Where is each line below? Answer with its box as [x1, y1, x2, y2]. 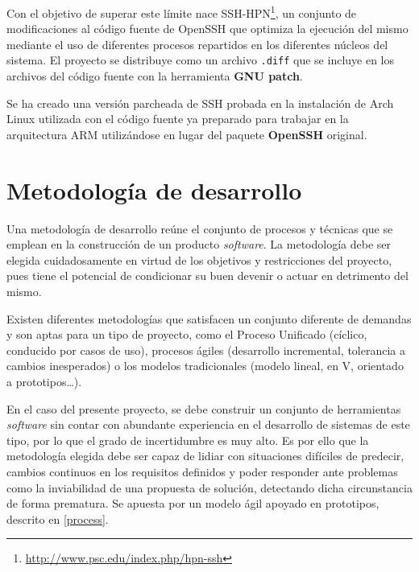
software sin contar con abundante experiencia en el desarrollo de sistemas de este [6, 416, 410, 433]
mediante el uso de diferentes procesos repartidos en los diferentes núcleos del [6, 35, 388, 52]
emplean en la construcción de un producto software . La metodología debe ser [6, 236, 391, 253]
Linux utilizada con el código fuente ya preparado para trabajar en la [6, 110, 349, 127]
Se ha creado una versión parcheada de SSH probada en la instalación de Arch [6, 94, 394, 111]
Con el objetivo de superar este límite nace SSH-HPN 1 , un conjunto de [6, 2, 357, 21]
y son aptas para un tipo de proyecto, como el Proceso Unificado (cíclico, [6, 326, 367, 343]
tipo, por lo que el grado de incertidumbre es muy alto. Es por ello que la [6, 431, 369, 448]
